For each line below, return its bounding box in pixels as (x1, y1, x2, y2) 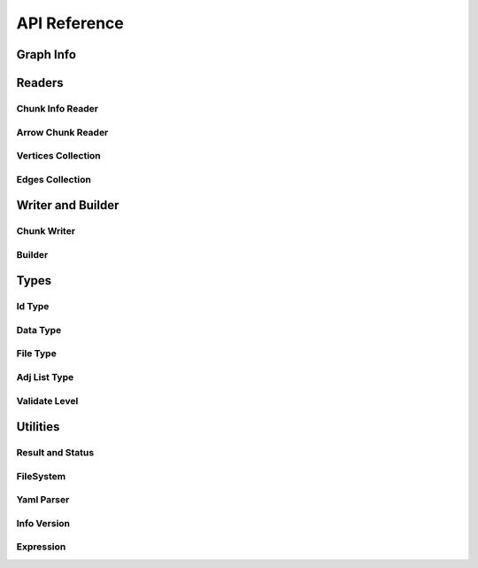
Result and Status (16, 447, 95, 459)
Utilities (16, 419, 60, 434)
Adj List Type (16, 371, 74, 384)
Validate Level (16, 394, 79, 407)
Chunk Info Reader (16, 102, 99, 114)
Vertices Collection (16, 150, 101, 162)
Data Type (16, 323, 62, 336)
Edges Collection (16, 173, 92, 185)
